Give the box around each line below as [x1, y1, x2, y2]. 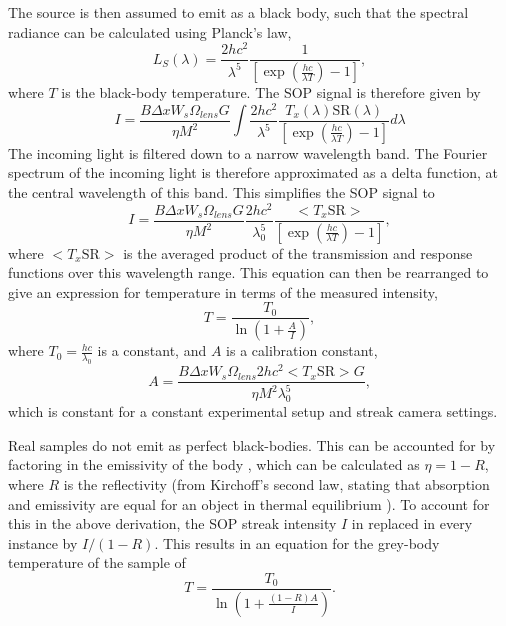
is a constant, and [97, 340, 207, 361]
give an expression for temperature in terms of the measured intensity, [8, 281, 438, 302]
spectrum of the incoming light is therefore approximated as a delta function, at [8, 162, 499, 183]
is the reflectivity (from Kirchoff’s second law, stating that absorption [63, 474, 490, 495]
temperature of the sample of [8, 552, 186, 573]
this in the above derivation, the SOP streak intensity [8, 513, 337, 534]
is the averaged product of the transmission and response [123, 242, 473, 263]
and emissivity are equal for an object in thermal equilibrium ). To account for [8, 493, 490, 514]
